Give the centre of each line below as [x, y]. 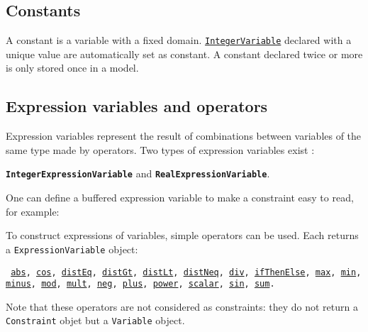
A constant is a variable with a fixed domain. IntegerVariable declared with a [179, 40]
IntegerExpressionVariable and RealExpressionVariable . [138, 173]
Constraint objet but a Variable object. [95, 320]
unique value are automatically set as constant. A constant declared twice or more [184, 54]
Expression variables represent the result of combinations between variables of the [184, 136]
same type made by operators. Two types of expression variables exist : [160, 149]
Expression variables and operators [137, 106]
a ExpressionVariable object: [72, 249]
